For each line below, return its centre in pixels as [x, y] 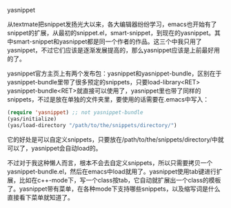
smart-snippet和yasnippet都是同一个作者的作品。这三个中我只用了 [107, 41]
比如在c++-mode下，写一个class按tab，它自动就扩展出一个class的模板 [120, 180]
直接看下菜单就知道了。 [40, 197]
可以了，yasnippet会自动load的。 [54, 148]
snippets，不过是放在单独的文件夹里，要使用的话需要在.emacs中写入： [108, 99]
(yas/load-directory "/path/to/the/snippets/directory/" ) [92, 125]
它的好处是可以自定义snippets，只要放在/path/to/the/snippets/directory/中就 [115, 139]
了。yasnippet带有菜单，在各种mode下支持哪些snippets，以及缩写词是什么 [114, 189]
